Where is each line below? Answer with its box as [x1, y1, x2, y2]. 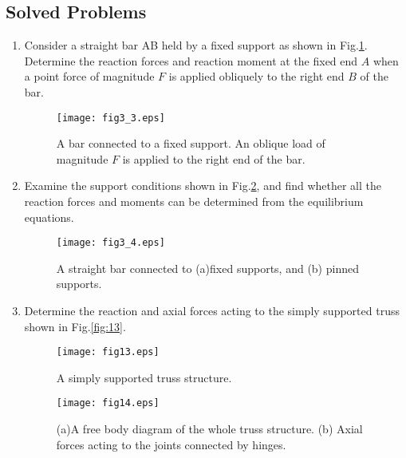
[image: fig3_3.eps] [56, 112, 165, 124]
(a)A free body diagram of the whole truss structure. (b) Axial [56, 420, 363, 437]
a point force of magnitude [24, 68, 155, 85]
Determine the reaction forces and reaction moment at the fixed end [24, 52, 358, 69]
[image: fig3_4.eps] [56, 237, 165, 249]
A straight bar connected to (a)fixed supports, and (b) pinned [56, 259, 359, 276]
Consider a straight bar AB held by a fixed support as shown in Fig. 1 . [24, 37, 368, 53]
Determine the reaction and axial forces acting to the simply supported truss [24, 302, 400, 319]
